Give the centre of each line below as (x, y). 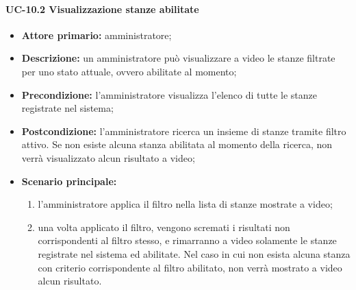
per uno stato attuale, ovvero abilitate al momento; (129, 71)
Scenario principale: (69, 181)
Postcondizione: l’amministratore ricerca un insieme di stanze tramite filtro (184, 131)
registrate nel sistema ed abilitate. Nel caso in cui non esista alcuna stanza (194, 253)
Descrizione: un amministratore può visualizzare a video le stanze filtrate (178, 58)
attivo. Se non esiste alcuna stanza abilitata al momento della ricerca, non (177, 144)
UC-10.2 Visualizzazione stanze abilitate (102, 9)
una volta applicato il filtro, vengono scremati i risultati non (164, 227)
